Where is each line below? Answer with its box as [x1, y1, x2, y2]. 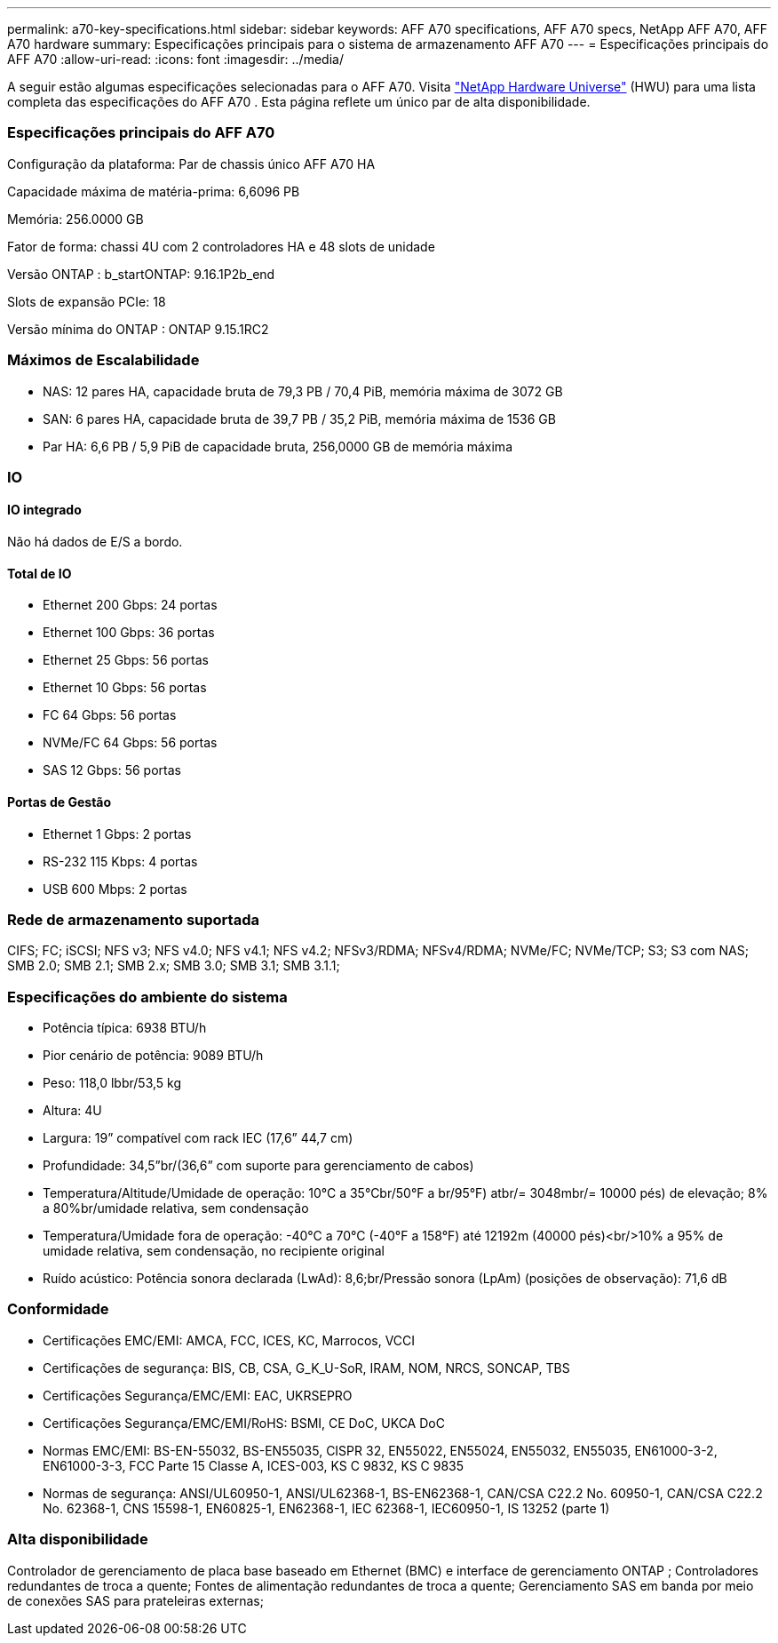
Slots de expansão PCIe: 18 [7, 293, 166, 309]
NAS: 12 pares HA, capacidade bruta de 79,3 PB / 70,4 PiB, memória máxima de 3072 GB [43, 383, 563, 399]
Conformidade [7, 1300, 109, 1319]
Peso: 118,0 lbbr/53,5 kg [43, 1075, 182, 1091]
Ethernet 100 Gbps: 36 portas [43, 625, 215, 641]
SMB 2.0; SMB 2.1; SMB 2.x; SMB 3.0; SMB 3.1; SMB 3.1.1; [7, 958, 340, 974]
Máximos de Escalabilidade [7, 351, 200, 370]
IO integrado [7, 502, 82, 518]
